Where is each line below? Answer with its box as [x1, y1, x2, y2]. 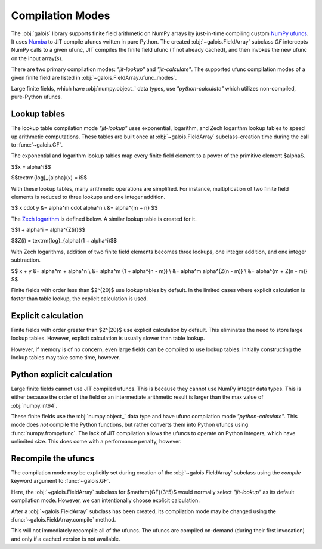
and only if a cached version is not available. [11, 535, 120, 542]
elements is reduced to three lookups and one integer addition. [11, 193, 166, 200]
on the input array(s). [11, 54, 63, 62]
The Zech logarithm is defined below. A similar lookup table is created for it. [11, 215, 197, 222]
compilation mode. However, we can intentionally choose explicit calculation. [11, 497, 200, 504]
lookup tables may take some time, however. [11, 353, 120, 361]
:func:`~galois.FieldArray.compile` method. [11, 516, 116, 523]
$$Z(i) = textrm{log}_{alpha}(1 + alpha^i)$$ [11, 237, 117, 244]
